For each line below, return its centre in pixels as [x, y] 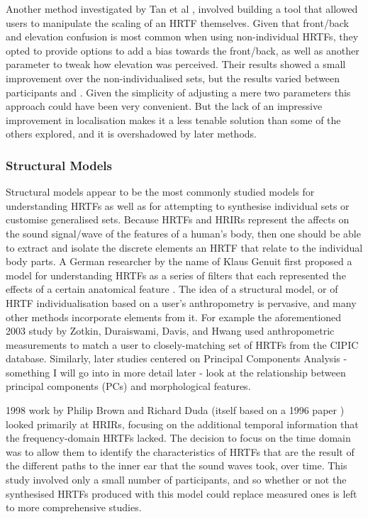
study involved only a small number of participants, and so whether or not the [176, 480]
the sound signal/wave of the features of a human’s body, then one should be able [183, 233]
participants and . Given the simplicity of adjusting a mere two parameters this [178, 92]
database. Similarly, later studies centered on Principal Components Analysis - [177, 358]
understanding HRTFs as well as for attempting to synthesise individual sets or [178, 205]
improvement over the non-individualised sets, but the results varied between [173, 78]
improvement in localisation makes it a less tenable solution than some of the [173, 119]
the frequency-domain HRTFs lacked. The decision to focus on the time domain [178, 438]
